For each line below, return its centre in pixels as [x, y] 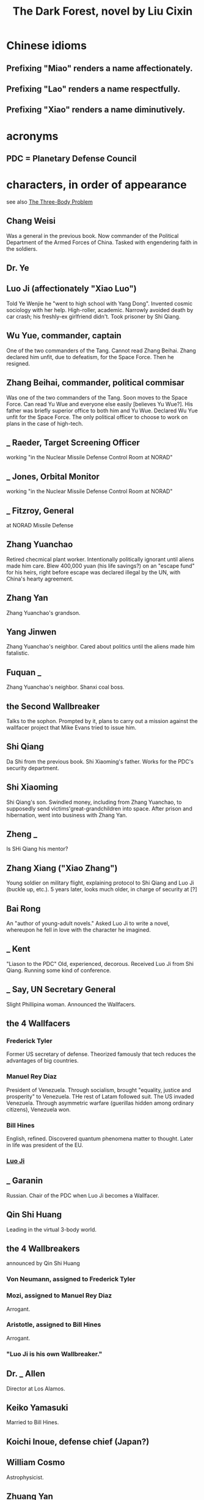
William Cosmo [36, 1462]
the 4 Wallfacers [38, 1024]
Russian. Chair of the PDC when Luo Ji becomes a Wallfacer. [83, 1195]
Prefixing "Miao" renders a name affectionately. [100, 68]
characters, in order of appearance [97, 185]
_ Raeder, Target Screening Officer [73, 443]
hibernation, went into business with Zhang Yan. [67, 815]
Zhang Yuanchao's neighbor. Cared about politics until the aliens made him [101, 647]
